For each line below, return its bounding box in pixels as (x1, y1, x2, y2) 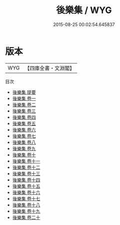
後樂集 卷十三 (12, 170, 40, 176)
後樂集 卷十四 (12, 176, 40, 183)
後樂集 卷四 (12, 114, 36, 120)
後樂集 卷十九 (12, 208, 40, 214)
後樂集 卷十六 (12, 189, 40, 195)
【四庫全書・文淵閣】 (24, 65, 75, 72)
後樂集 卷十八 (12, 201, 40, 208)
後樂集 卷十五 (12, 183, 40, 189)
